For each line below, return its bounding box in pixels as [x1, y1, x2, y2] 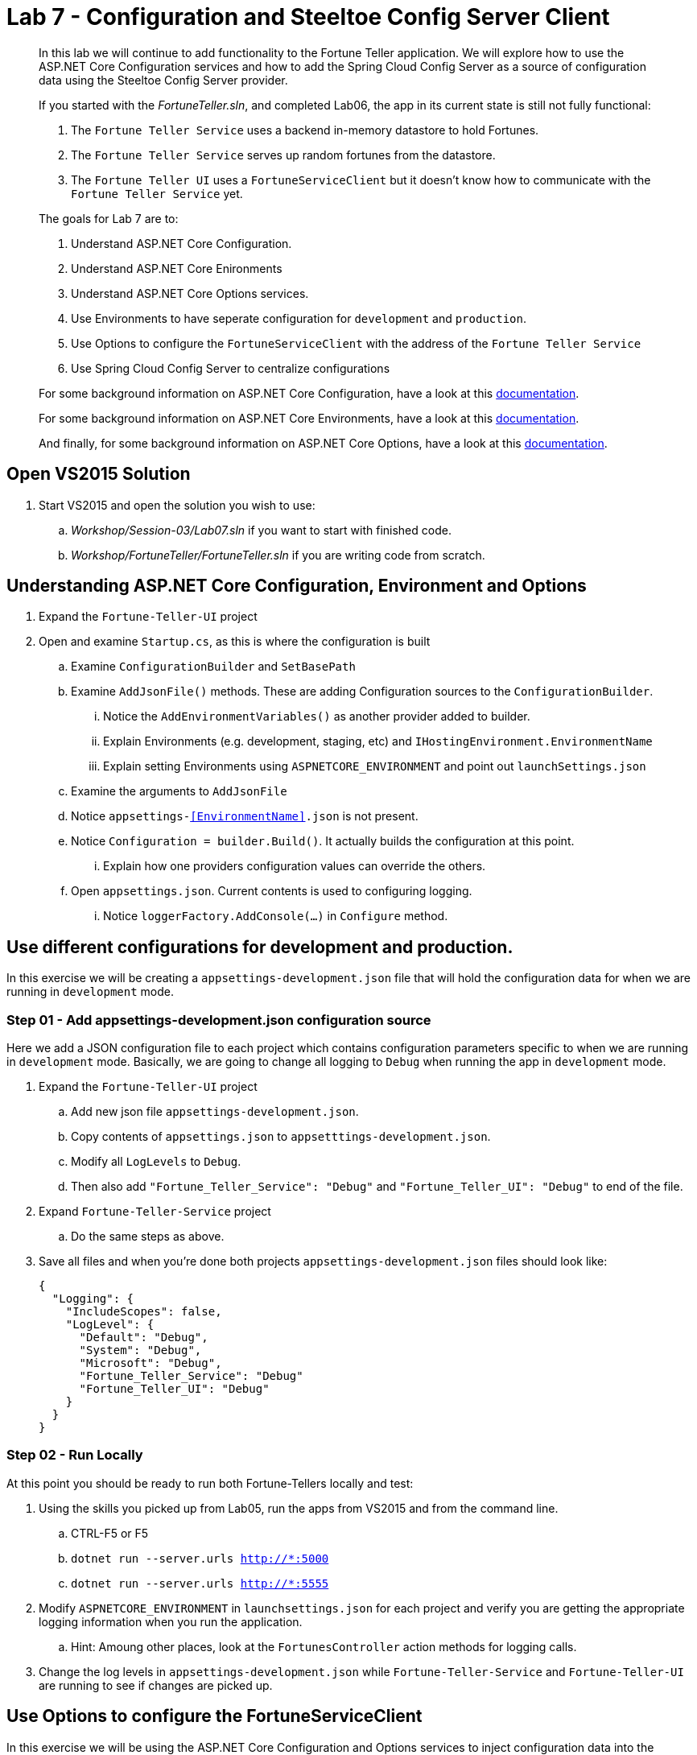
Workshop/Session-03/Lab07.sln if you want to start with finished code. [71, 522, 452, 537]
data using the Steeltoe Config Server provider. [39, 72, 288, 87]
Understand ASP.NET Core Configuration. [71, 236, 292, 250]
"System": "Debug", [79, 1344, 202, 1357]
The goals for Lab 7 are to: [39, 211, 179, 225]
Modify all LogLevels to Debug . [71, 1154, 241, 1169]
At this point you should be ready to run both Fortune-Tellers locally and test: [6, 1476, 414, 1490]
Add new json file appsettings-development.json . [71, 1105, 359, 1119]
